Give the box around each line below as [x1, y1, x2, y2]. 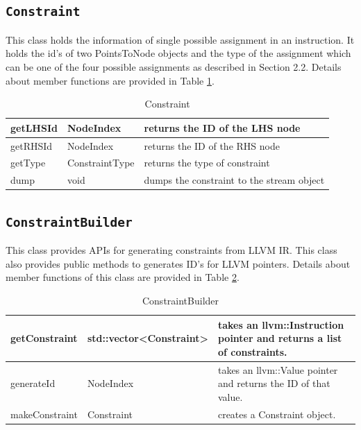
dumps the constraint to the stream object [144, 173, 325, 187]
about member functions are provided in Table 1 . [6, 73, 215, 87]
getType [10, 155, 46, 170]
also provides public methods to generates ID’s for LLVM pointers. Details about [6, 256, 351, 270]
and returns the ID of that [217, 376, 330, 390]
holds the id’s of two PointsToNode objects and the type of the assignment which [6, 46, 351, 60]
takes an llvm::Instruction [217, 317, 344, 332]
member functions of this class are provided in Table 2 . [6, 270, 240, 284]
